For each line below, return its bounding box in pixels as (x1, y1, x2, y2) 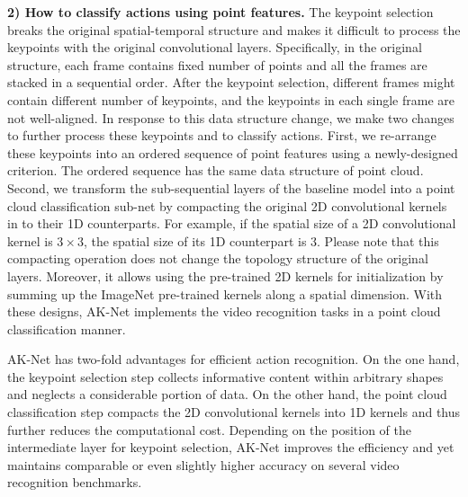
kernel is (7, 231, 53, 250)
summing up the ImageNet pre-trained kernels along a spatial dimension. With (7, 284, 443, 303)
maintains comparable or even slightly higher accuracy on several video (7, 455, 400, 474)
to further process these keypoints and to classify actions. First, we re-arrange (7, 126, 436, 145)
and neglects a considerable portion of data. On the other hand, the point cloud (7, 385, 447, 404)
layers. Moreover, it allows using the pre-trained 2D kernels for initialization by (7, 266, 444, 285)
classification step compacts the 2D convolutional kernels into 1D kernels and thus (7, 403, 461, 422)
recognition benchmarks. (7, 473, 142, 492)
